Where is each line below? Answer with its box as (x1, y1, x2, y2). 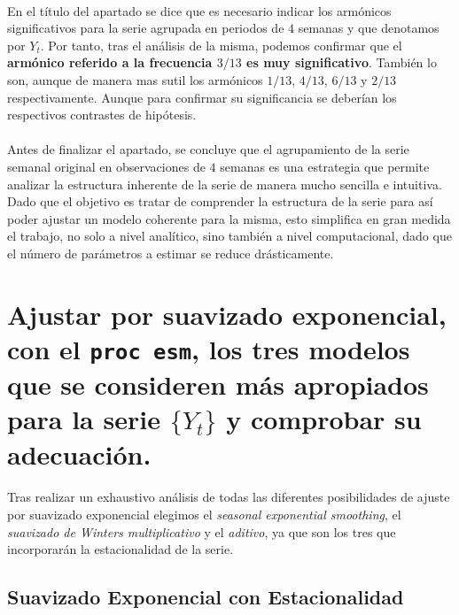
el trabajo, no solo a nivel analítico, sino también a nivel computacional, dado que (7, 227, 452, 245)
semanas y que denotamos (298, 19, 440, 37)
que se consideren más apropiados (7, 366, 429, 403)
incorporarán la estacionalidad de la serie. (7, 540, 234, 558)
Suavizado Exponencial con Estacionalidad (7, 583, 404, 611)
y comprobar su (226, 401, 422, 437)
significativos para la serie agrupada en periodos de (7, 19, 284, 37)
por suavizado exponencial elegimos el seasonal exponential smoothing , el (7, 504, 401, 523)
